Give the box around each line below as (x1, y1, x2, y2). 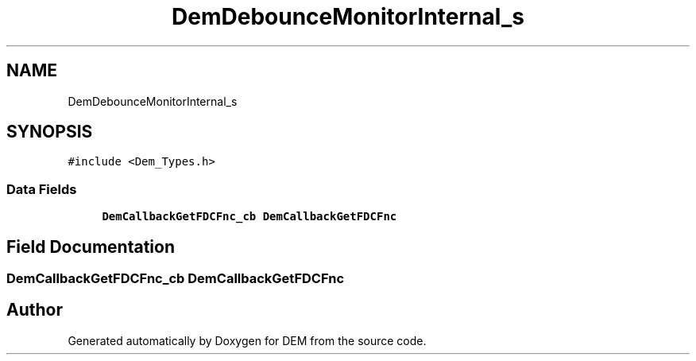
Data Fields (6, 180, 77, 197)
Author (6, 300, 63, 320)
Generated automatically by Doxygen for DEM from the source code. (68, 333, 427, 347)
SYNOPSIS (6, 122, 93, 142)
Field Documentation (6, 236, 175, 257)
